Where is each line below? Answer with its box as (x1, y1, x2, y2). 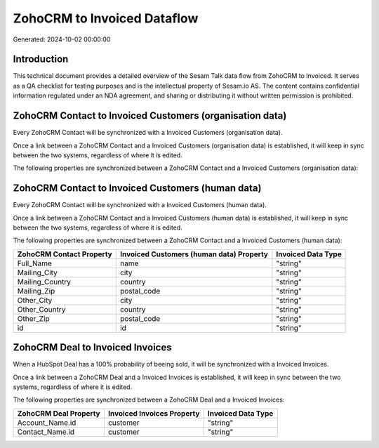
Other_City (17, 295, 53, 305)
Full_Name (17, 258, 53, 268)
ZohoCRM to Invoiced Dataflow (13, 11, 199, 26)
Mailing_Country (17, 277, 72, 286)
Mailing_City (17, 268, 58, 277)
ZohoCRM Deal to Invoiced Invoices (13, 341, 172, 354)
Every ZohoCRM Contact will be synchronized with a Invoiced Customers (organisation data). (13, 129, 283, 137)
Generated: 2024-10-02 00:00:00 (13, 35, 111, 44)
